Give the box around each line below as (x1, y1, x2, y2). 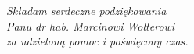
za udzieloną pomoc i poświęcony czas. (6, 33, 189, 49)
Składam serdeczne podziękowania (6, 2, 167, 18)
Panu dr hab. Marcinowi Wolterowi (6, 17, 175, 34)
